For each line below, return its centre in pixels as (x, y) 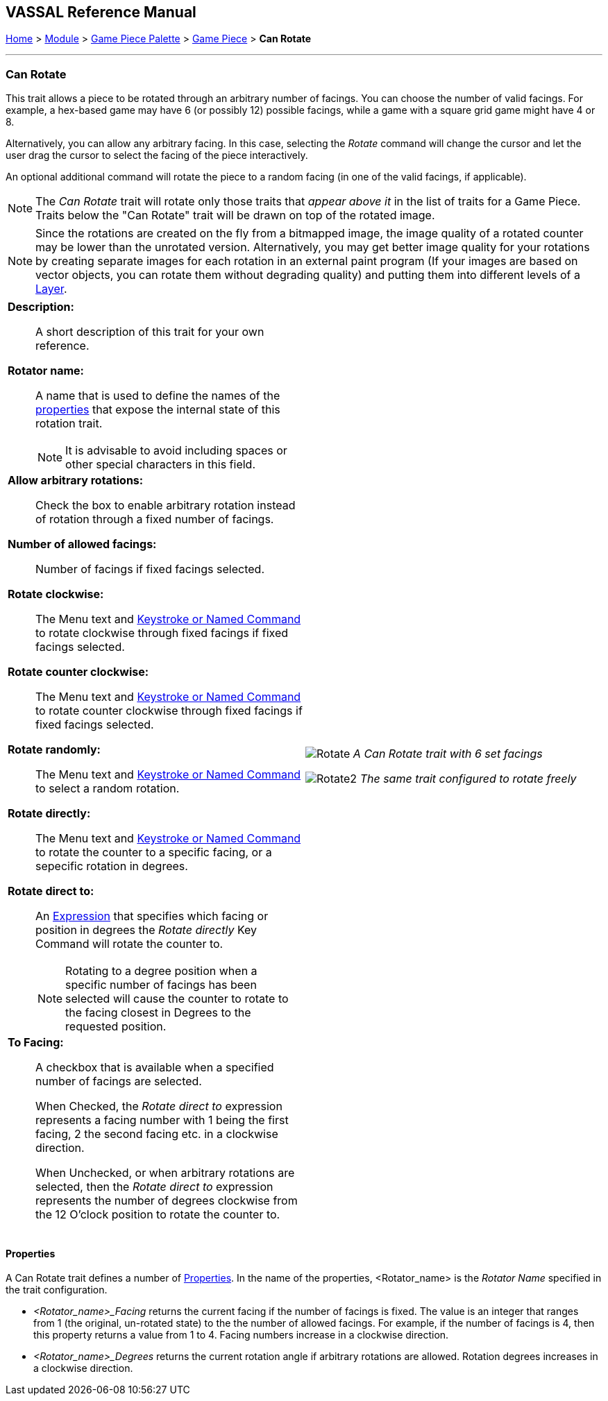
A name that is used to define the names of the (158, 396)
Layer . (51, 289)
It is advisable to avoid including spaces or (176, 451)
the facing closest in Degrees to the (158, 1013)
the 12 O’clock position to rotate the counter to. (158, 1215)
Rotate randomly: (54, 750)
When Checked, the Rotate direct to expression (159, 1106)
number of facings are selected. (119, 1081)
